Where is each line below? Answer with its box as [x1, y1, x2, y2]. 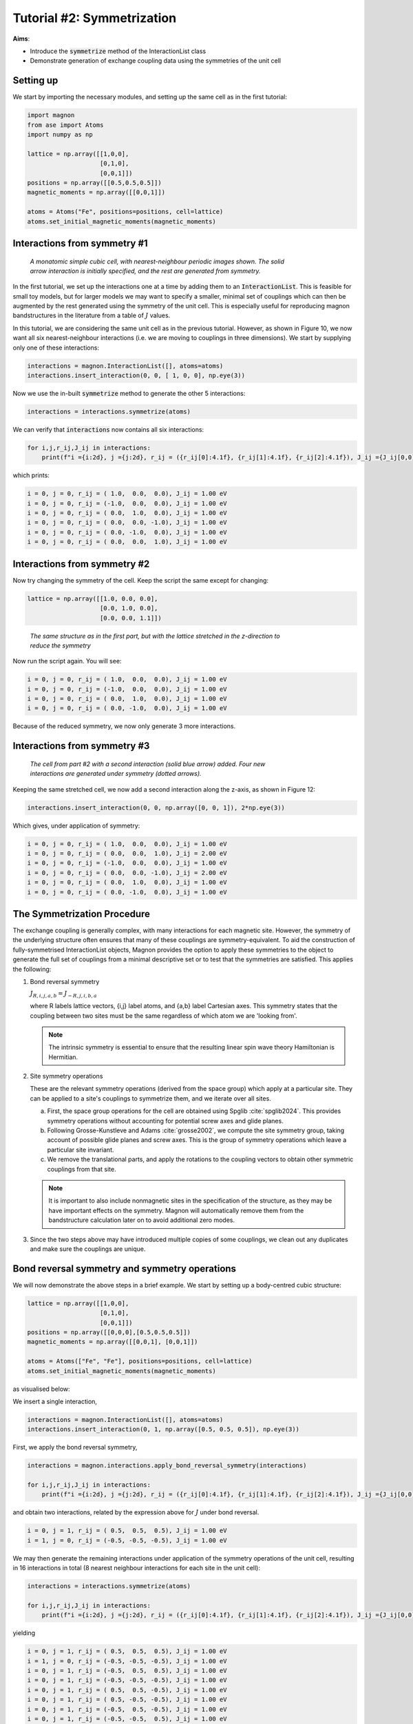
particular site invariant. [47, 1145, 114, 1154]
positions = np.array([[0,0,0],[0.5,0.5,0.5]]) [27, 1328, 191, 1336]
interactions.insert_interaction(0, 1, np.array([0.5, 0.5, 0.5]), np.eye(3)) [27, 1425, 299, 1434]
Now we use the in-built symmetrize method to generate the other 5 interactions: [12, 390, 246, 397]
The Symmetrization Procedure [12, 908, 151, 920]
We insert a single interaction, [12, 1397, 98, 1405]
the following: [12, 965, 52, 973]
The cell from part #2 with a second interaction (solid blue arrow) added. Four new [30, 759, 266, 768]
